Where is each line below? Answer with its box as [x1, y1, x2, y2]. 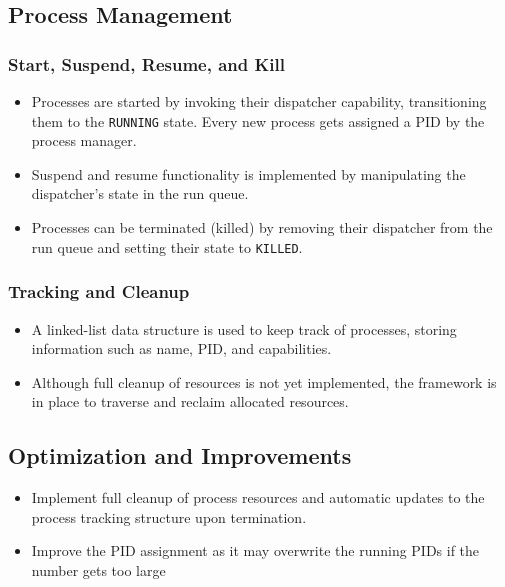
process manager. [31, 130, 137, 151]
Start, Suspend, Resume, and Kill [8, 51, 285, 76]
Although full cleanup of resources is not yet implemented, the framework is [31, 371, 497, 392]
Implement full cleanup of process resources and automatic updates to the [31, 487, 485, 508]
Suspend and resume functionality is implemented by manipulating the [31, 163, 466, 184]
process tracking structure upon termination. [31, 506, 307, 527]
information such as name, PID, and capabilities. [31, 338, 332, 359]
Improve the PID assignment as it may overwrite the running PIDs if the [31, 540, 480, 561]
